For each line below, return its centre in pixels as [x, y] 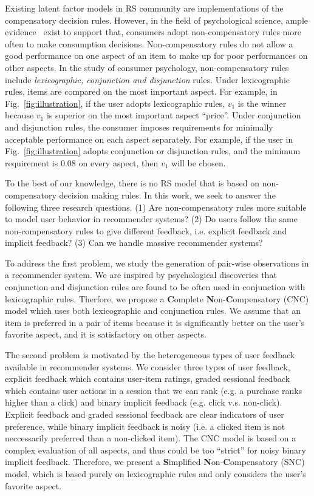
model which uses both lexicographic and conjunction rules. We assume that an [153, 311]
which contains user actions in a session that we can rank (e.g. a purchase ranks [154, 390]
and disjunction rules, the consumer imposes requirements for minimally [139, 127]
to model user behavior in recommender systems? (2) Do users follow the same [151, 219]
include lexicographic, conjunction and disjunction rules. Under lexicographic [147, 79]
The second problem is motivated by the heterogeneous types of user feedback [150, 355]
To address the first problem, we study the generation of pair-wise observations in [157, 263]
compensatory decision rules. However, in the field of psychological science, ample [157, 20]
